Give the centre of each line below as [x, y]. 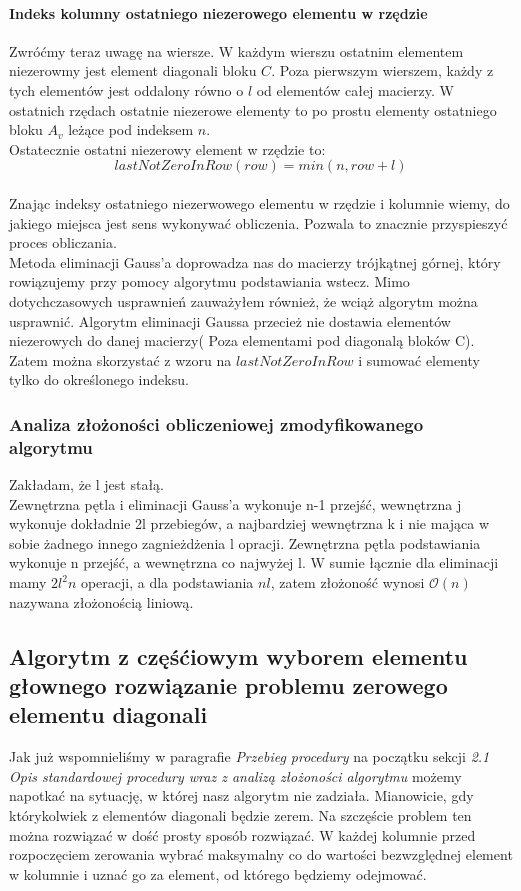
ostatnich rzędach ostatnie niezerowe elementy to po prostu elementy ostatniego [253, 109]
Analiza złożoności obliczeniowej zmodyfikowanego [216, 423]
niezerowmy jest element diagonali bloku [133, 70]
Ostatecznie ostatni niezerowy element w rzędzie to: [167, 148]
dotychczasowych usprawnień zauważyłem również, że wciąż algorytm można [243, 300]
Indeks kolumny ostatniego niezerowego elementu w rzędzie [218, 12]
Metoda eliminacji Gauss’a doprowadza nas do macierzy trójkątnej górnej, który [255, 261]
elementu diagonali [108, 714]
